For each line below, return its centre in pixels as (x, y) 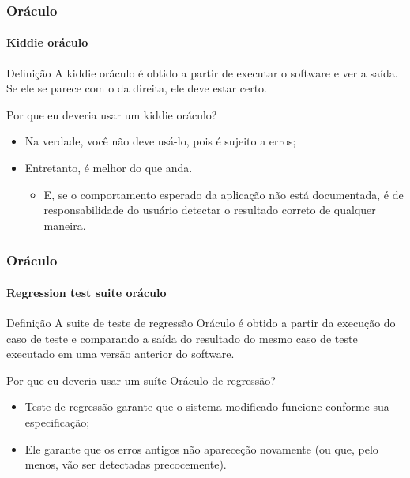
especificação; (57, 422)
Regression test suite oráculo (87, 292)
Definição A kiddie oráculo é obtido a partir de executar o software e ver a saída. (202, 72)
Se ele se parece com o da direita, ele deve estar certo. (137, 88)
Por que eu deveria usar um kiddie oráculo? (112, 114)
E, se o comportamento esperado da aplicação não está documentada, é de (224, 194)
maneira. (65, 225)
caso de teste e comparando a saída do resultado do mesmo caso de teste (182, 338)
